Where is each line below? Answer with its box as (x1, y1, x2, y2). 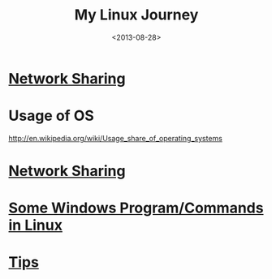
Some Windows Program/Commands (8, 199, 264, 217)
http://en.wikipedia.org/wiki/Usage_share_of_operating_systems (8, 133, 223, 143)
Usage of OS (8, 107, 95, 125)
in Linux (8, 217, 63, 234)
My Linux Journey (74, 6, 199, 24)
